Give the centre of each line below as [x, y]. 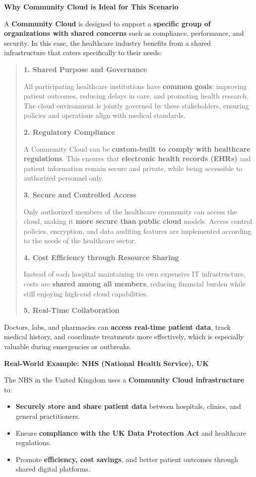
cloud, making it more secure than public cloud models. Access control [138, 221]
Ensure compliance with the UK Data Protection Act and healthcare [131, 432]
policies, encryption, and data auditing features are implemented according [137, 231]
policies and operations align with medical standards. [104, 115]
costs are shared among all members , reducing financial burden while [135, 284]
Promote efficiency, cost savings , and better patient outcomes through [127, 459]
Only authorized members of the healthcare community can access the [130, 211]
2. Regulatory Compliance [69, 132]
